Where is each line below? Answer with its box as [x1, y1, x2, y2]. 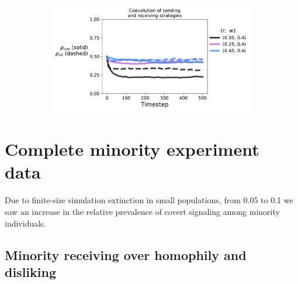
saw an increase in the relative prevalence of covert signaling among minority [5, 205, 280, 217]
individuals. [5, 217, 46, 229]
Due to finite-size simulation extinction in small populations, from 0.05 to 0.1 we [5, 194, 293, 206]
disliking [5, 262, 56, 280]
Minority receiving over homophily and [5, 245, 247, 264]
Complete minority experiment [5, 137, 259, 161]
